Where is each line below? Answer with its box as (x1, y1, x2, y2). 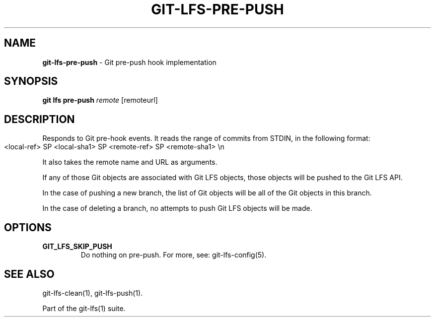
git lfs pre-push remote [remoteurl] (42, 96, 158, 105)
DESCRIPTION (4, 113, 75, 126)
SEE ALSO (4, 267, 55, 280)
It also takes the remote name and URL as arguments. (42, 158, 217, 167)
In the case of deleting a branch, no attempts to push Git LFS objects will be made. (42, 204, 312, 213)
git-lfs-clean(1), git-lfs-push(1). (42, 288, 143, 297)
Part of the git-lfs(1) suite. (42, 304, 126, 313)
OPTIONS (4, 221, 52, 234)
